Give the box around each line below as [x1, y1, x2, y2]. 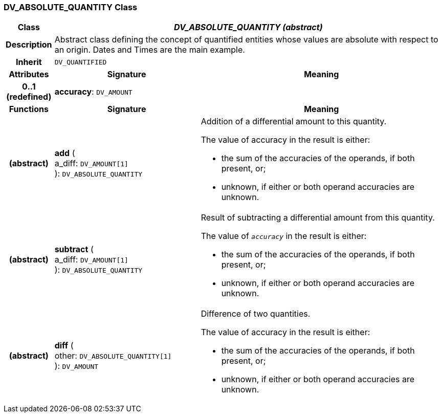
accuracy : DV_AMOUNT [54, 86, 132, 97]
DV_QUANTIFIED [54, 58, 107, 66]
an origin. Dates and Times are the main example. [54, 45, 245, 55]
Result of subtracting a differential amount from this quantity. [201, 212, 435, 223]
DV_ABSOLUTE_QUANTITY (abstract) [174, 22, 323, 33]
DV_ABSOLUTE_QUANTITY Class [4, 2, 138, 12]
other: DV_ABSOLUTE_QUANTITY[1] [54, 350, 172, 361]
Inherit [15, 57, 42, 68]
